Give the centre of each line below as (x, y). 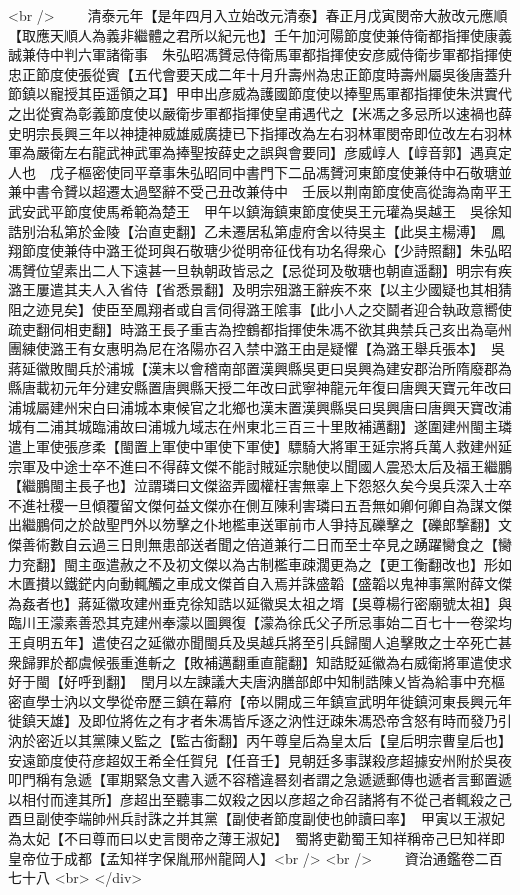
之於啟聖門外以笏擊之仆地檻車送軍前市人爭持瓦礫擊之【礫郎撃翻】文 (287, 524)
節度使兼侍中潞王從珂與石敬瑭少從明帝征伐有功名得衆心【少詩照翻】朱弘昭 (266, 250)
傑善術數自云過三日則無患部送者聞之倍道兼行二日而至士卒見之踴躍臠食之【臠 (260, 544)
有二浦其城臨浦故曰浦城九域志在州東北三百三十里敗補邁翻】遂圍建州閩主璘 (266, 426)
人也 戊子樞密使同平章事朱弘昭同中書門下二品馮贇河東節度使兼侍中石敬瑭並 (260, 171)
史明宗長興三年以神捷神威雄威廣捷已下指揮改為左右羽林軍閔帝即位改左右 (246, 132)
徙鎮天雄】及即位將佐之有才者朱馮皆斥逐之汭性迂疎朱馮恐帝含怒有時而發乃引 (260, 720)
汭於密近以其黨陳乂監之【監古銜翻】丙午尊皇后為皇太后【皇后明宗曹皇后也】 (260, 739)
